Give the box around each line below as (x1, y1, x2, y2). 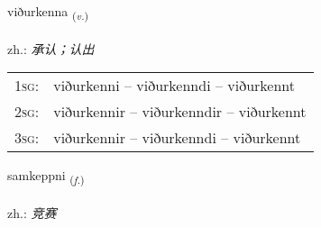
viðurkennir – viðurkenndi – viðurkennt (53, 127, 301, 149)
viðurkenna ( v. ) (7, 2, 89, 23)
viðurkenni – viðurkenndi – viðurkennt (53, 75, 295, 96)
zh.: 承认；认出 (7, 39, 95, 58)
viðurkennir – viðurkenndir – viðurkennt (53, 101, 307, 123)
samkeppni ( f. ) (7, 166, 85, 187)
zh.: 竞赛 (7, 204, 57, 222)
